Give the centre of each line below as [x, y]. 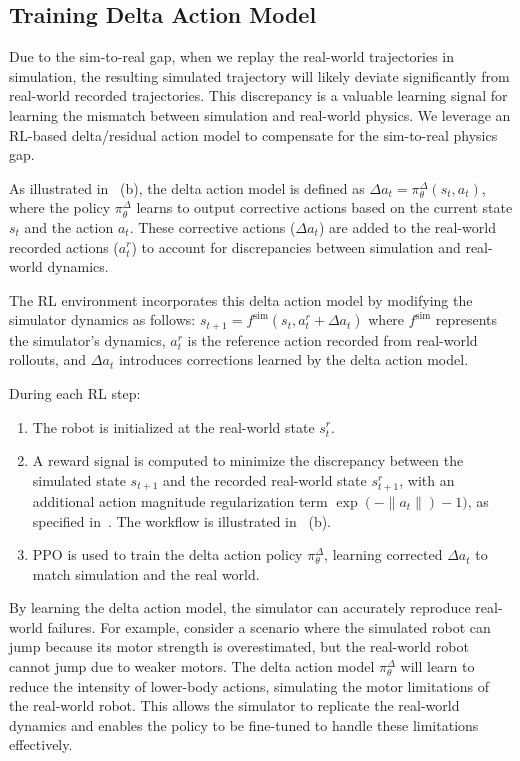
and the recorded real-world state [265, 479]
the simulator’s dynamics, [87, 339]
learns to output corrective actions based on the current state [324, 207]
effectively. [41, 744]
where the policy [60, 207]
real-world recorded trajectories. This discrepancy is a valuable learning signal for [258, 95]
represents [466, 319]
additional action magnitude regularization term [180, 500]
